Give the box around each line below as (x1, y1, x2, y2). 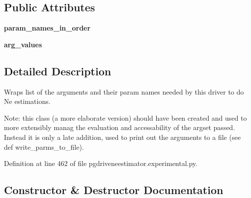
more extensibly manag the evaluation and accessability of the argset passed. (4, 122, 235, 132)
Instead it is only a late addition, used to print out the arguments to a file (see (4, 132, 241, 142)
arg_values (4, 39, 42, 49)
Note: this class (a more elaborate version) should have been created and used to (4, 112, 247, 123)
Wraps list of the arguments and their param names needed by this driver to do (4, 86, 244, 97)
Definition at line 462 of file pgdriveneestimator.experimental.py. (4, 158, 197, 168)
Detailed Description (4, 63, 112, 78)
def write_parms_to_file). (4, 141, 84, 152)
